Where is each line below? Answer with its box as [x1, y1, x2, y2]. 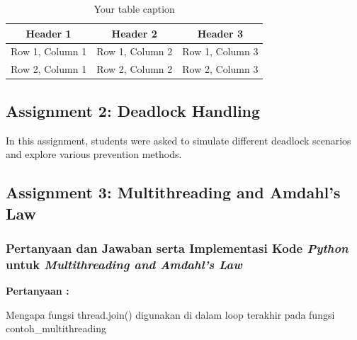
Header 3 [197, 25, 243, 40]
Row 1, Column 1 [11, 44, 87, 59]
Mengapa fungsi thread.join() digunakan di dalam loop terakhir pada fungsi [6, 307, 335, 322]
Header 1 [25, 25, 72, 40]
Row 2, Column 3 [182, 62, 259, 76]
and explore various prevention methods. [6, 147, 182, 161]
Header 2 [111, 25, 157, 40]
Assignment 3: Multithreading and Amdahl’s [6, 181, 341, 203]
